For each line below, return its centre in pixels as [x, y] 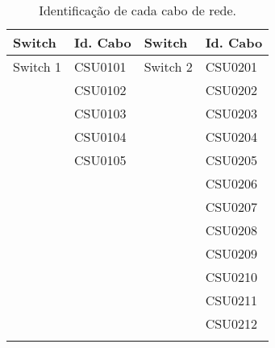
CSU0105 [100, 160]
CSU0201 [231, 66]
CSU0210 [231, 277]
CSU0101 [100, 66]
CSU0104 [100, 137]
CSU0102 [100, 90]
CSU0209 [231, 253]
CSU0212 [231, 323]
